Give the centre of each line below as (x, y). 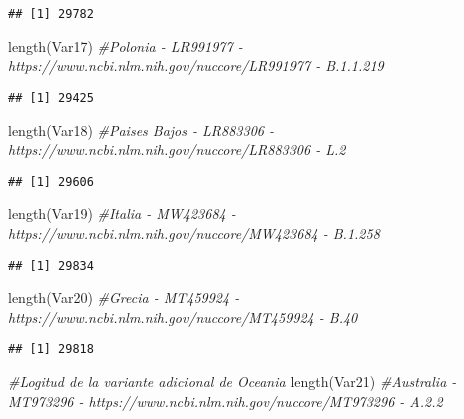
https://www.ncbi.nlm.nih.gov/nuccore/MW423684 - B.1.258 (194, 232)
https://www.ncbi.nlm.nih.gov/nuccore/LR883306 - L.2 (177, 149)
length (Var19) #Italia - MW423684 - (122, 213)
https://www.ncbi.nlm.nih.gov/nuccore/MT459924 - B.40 (183, 316)
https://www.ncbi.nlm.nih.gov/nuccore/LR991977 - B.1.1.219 (196, 65)
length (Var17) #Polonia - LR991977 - (125, 45)
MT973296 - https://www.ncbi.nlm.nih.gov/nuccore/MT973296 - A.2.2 (225, 400)
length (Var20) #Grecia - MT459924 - (124, 297)
